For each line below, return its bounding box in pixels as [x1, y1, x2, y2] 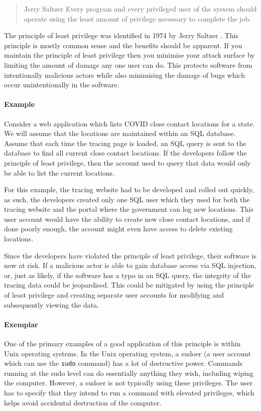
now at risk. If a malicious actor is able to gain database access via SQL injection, [4, 260, 256, 270]
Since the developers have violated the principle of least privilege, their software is [4, 250, 256, 260]
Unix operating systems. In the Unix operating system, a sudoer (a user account [4, 348, 251, 358]
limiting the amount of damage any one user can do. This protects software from [4, 59, 252, 70]
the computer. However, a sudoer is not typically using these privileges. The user [4, 377, 253, 388]
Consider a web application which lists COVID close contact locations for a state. [4, 118, 255, 128]
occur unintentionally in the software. [4, 79, 119, 90]
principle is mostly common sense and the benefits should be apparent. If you [4, 40, 242, 50]
